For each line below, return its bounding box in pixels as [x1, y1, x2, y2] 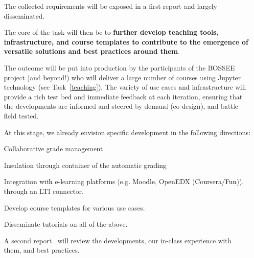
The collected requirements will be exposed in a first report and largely [4, 1, 217, 11]
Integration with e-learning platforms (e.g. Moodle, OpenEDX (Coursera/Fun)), [4, 176, 244, 187]
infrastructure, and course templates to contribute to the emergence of [4, 36, 249, 47]
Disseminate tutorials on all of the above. [4, 219, 128, 229]
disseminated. [4, 10, 45, 21]
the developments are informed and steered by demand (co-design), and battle [4, 101, 238, 111]
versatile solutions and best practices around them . [4, 46, 180, 56]
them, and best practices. [4, 245, 80, 255]
